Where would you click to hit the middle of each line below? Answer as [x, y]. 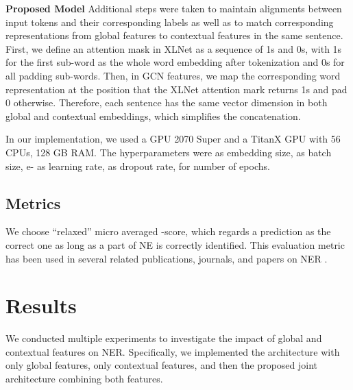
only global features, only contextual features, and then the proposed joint [162, 365]
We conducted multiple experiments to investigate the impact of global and [164, 338]
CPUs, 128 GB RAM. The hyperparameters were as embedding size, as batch [169, 152]
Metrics [33, 203]
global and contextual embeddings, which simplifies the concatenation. [153, 115]
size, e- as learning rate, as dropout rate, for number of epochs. [138, 166]
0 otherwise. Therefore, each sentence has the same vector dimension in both [167, 102]
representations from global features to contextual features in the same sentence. [174, 35]
